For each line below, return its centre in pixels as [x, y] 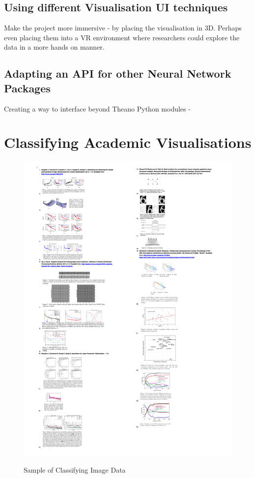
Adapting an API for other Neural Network [118, 73]
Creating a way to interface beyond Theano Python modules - [97, 108]
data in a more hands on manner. [54, 47]
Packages [27, 88]
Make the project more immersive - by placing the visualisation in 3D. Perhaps [123, 28]
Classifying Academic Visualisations [128, 142]
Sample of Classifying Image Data [75, 470]
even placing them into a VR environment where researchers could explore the [122, 37]
